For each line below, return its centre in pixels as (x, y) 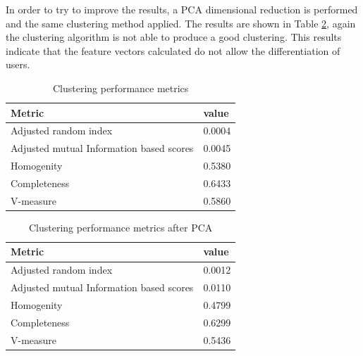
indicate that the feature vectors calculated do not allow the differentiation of (173, 50)
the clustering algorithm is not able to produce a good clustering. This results (174, 37)
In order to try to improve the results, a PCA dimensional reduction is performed (182, 9)
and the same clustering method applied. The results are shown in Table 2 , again (181, 23)
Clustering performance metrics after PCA (121, 227)
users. (18, 64)
